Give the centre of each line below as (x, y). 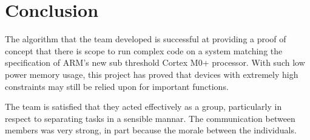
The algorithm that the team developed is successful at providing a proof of (146, 39)
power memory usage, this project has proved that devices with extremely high (152, 74)
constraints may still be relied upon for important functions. (117, 86)
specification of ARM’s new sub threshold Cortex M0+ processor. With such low (155, 62)
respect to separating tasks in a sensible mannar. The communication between (150, 118)
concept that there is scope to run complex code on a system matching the (144, 50)
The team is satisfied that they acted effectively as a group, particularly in (143, 107)
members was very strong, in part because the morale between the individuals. (151, 130)
